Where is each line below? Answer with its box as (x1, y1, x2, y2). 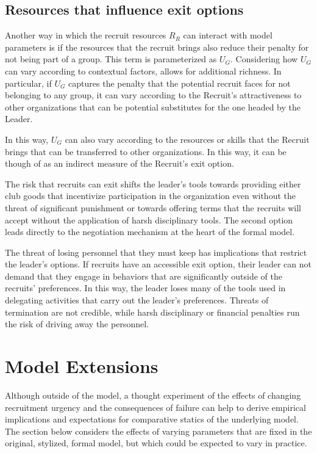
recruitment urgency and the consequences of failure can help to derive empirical (5, 400, 306, 413)
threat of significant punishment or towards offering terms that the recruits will (5, 201, 301, 214)
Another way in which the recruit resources (5, 29, 166, 42)
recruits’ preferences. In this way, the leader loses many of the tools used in (5, 281, 286, 294)
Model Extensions (5, 353, 158, 379)
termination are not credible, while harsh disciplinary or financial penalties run (5, 305, 300, 318)
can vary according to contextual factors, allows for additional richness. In (5, 64, 282, 77)
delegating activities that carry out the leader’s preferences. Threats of (5, 294, 269, 306)
